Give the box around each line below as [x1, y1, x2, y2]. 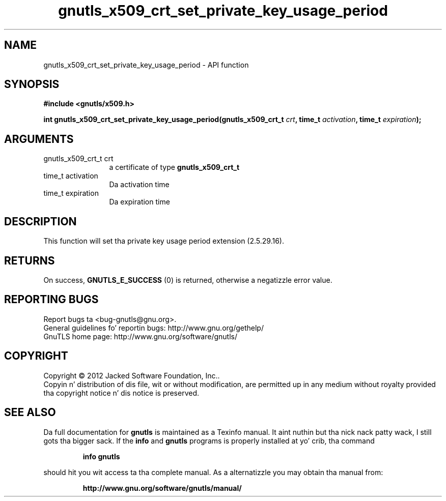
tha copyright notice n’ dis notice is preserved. [43, 388, 200, 397]
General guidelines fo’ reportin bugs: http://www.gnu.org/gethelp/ [43, 323, 264, 332]
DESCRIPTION [4, 215, 77, 228]
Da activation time [109, 180, 170, 189]
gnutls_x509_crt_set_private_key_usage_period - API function [43, 60, 249, 69]
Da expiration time [109, 197, 170, 207]
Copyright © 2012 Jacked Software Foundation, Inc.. [43, 371, 220, 380]
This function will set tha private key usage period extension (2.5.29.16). [43, 237, 284, 246]
